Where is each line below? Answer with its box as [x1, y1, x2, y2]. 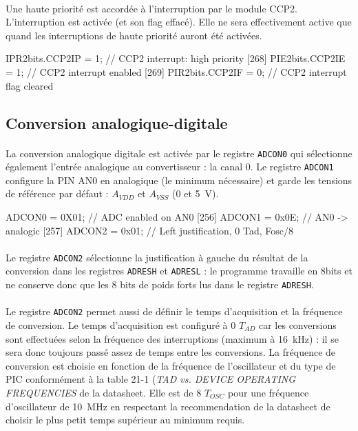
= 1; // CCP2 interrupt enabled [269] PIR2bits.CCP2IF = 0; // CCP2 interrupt [6, 64, 347, 79]
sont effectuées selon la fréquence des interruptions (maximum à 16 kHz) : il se [6, 331, 339, 345]
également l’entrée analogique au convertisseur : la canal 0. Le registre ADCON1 [6, 159, 334, 174]
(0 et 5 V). [172, 186, 219, 201]
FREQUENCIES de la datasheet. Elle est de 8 [6, 385, 202, 399]
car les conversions [259, 318, 337, 332]
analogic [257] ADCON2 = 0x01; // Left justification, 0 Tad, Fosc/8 [6, 223, 294, 237]
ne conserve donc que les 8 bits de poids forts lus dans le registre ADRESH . [6, 277, 314, 292]
